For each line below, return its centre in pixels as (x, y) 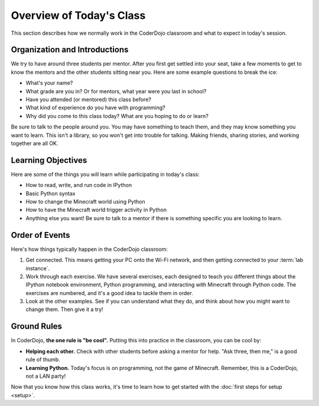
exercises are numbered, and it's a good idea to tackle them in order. (109, 293)
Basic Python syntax (51, 193)
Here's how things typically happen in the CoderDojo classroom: (89, 249)
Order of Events (40, 235)
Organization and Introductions (70, 50)
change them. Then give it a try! (64, 309)
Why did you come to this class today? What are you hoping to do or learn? (117, 116)
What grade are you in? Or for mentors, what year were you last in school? (116, 91)
